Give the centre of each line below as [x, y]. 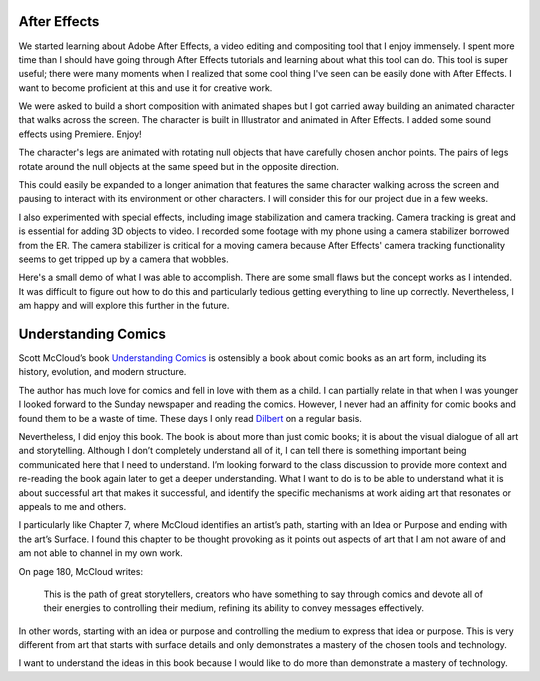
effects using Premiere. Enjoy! [80, 134]
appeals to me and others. [72, 506]
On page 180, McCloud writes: [81, 571]
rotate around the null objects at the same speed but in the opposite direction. [179, 166]
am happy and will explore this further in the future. [124, 306]
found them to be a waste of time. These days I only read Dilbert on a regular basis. [190, 418]
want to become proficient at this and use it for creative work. [145, 87]
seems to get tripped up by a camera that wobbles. [123, 259]
